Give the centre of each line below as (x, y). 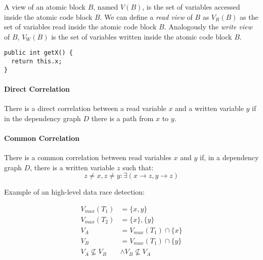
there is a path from (122, 118)
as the (249, 16)
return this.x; (37, 62)
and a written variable (209, 108)
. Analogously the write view (208, 27)
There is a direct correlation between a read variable (85, 108)
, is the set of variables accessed (191, 7)
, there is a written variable (72, 167)
